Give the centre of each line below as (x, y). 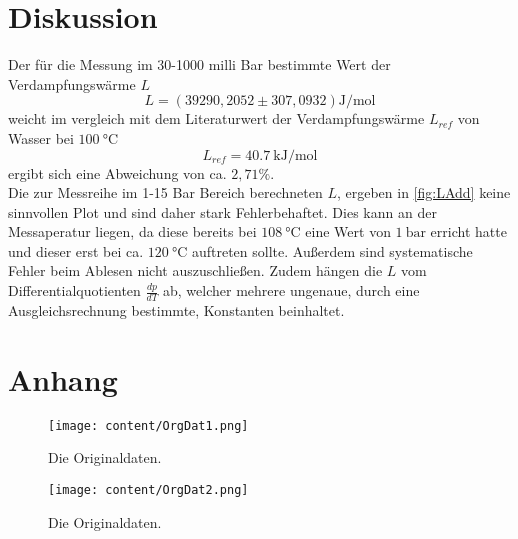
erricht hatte (468, 231)
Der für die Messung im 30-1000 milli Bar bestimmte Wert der (199, 64)
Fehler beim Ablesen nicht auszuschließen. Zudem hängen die (195, 270)
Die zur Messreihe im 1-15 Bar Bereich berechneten (165, 192)
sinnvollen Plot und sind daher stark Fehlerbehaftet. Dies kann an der (222, 211)
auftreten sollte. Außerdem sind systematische (332, 250)
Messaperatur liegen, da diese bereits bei (132, 231)
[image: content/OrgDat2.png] (148, 489)
